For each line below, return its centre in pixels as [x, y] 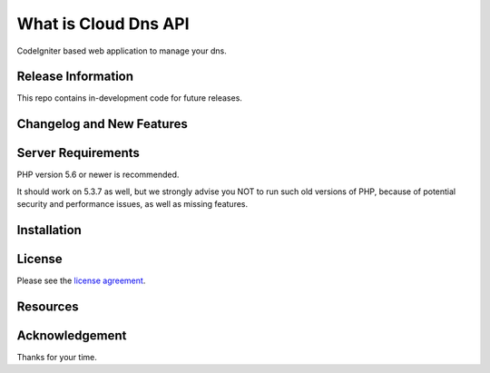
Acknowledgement [72, 335]
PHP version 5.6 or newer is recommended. [98, 175]
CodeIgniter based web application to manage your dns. [122, 51]
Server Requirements [78, 153]
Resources [48, 306]
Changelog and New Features [102, 124]
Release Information [75, 77]
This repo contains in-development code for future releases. [129, 98]
